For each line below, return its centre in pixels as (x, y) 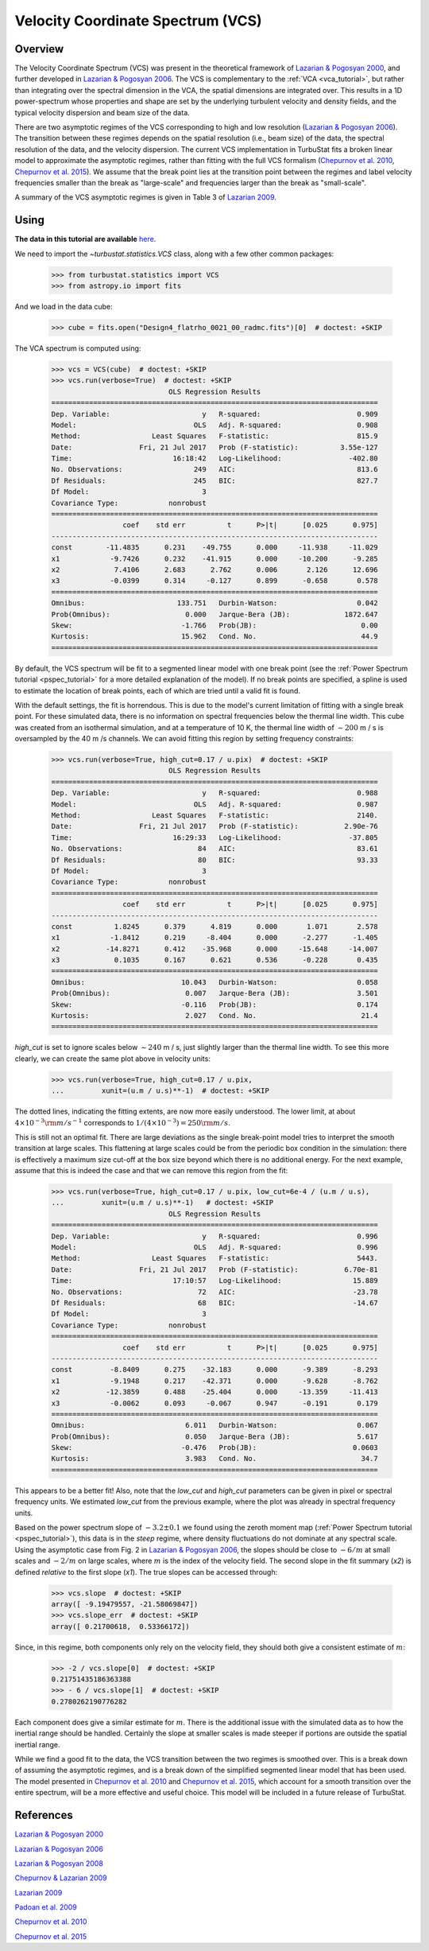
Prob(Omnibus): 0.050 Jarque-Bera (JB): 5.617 (215, 1436)
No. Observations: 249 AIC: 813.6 (215, 470)
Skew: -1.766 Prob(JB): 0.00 (215, 625)
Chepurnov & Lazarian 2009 (61, 1878)
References (44, 1815)
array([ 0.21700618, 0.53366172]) (120, 1626)
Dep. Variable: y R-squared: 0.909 (215, 414)
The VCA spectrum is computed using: (78, 348)
